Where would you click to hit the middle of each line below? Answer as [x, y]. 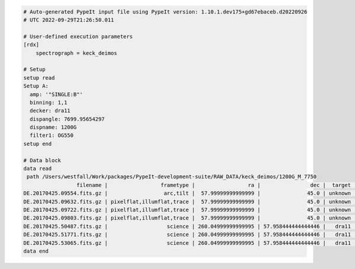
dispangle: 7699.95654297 [67, 119]
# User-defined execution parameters [78, 36]
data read [38, 169]
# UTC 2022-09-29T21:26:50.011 [69, 20]
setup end [38, 144]
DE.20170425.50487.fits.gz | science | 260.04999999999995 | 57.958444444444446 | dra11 [187, 226]
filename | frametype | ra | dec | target [214, 185]
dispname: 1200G [53, 127]
